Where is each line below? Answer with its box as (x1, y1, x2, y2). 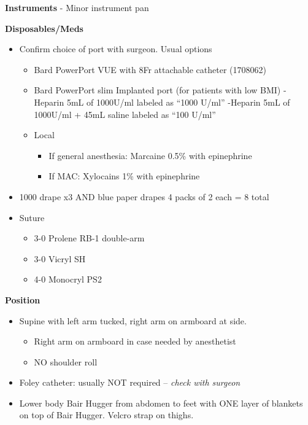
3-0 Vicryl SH (34, 252, 86, 265)
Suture (19, 211, 45, 224)
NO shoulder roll (34, 355, 98, 368)
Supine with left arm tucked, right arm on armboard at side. (19, 314, 247, 327)
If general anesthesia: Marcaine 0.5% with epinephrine (48, 149, 252, 162)
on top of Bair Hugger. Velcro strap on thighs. (19, 408, 194, 421)
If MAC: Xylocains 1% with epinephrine (48, 170, 200, 182)
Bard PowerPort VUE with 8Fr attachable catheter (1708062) (34, 63, 266, 76)
